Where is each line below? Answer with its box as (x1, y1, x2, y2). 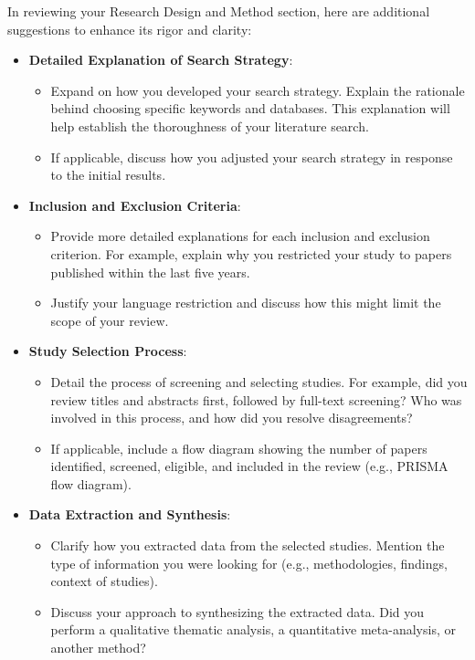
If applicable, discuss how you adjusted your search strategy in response (50, 147, 453, 166)
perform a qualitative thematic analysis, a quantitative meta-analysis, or (50, 620, 456, 639)
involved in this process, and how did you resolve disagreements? (50, 408, 413, 427)
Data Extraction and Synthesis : (28, 505, 231, 524)
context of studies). (50, 571, 158, 591)
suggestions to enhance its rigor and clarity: (7, 19, 252, 38)
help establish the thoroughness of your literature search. (50, 116, 369, 135)
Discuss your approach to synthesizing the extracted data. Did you (50, 602, 425, 621)
